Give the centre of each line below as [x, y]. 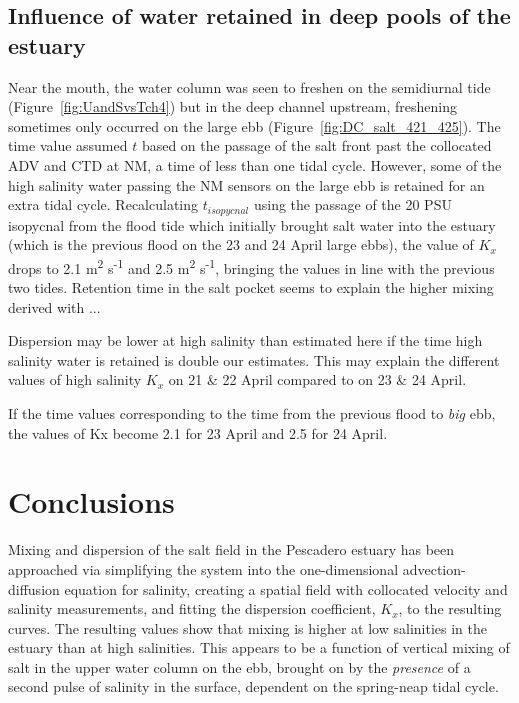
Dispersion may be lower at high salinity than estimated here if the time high [245, 340]
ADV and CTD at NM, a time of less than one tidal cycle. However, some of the [255, 164]
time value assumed [68, 145]
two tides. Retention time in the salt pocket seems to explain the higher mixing [251, 287]
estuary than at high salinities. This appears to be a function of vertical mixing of [259, 647]
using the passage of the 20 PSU [352, 204]
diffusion [34, 588]
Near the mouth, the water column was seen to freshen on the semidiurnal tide [249, 86]
